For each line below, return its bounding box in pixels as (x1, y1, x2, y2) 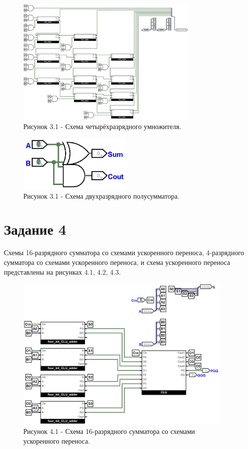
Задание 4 (4, 219, 67, 239)
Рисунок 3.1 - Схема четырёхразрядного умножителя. (23, 121, 181, 131)
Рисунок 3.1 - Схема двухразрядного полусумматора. (23, 190, 179, 201)
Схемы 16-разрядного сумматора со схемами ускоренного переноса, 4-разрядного (4, 247, 244, 258)
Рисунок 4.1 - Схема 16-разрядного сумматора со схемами (23, 426, 195, 436)
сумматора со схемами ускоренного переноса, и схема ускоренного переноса (4, 257, 230, 267)
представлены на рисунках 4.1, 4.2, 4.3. (4, 266, 121, 277)
